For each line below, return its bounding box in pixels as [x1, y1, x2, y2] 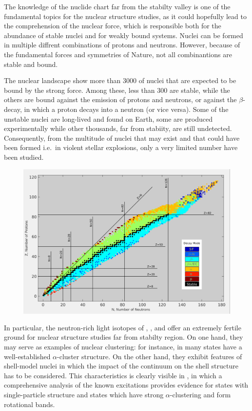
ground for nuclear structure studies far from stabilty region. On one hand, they [4, 332, 243, 342]
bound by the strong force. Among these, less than [4, 85, 155, 95]
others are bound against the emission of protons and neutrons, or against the [4, 94, 237, 105]
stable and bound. [4, 59, 58, 69]
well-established [4, 351, 51, 361]
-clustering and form [170, 389, 231, 400]
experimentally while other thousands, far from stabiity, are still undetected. [4, 123, 232, 133]
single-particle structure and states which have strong [4, 389, 164, 400]
